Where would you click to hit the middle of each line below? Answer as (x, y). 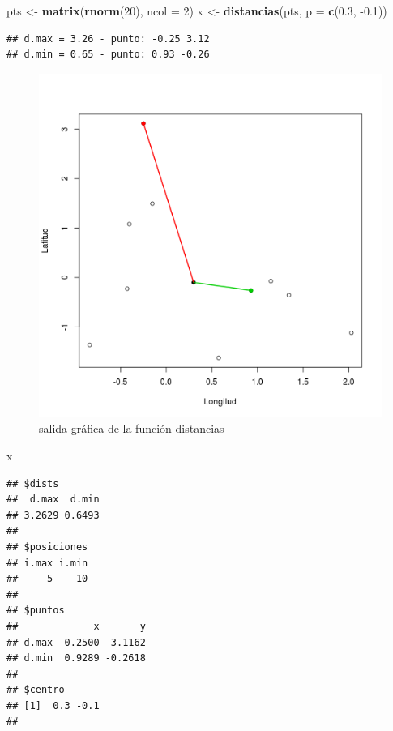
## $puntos (36, 611)
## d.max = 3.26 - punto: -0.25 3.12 (108, 38)
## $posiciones (47, 547)
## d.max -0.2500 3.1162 (76, 642)
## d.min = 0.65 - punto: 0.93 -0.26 (108, 55)
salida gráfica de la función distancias (132, 428)
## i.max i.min (47, 563)
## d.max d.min (53, 500)
